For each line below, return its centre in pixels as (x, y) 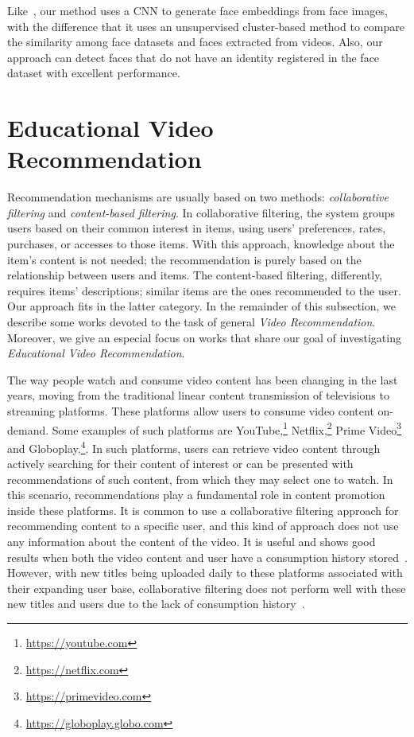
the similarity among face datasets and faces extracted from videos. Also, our (195, 42)
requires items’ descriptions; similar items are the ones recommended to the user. (204, 290)
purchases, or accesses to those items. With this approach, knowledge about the (201, 244)
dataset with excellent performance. (94, 73)
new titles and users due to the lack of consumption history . (156, 604)
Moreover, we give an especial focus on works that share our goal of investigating (204, 337)
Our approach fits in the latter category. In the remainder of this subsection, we (201, 306)
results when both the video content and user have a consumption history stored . (207, 557)
